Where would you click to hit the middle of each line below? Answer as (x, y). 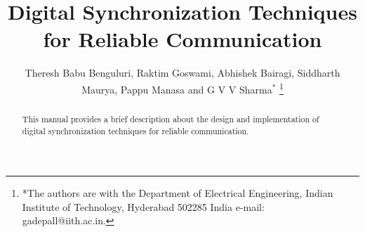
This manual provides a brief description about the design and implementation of (171, 118)
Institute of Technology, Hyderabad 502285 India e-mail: (143, 206)
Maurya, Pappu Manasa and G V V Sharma (177, 89)
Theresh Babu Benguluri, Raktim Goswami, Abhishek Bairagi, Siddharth (182, 73)
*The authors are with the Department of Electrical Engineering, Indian (178, 193)
